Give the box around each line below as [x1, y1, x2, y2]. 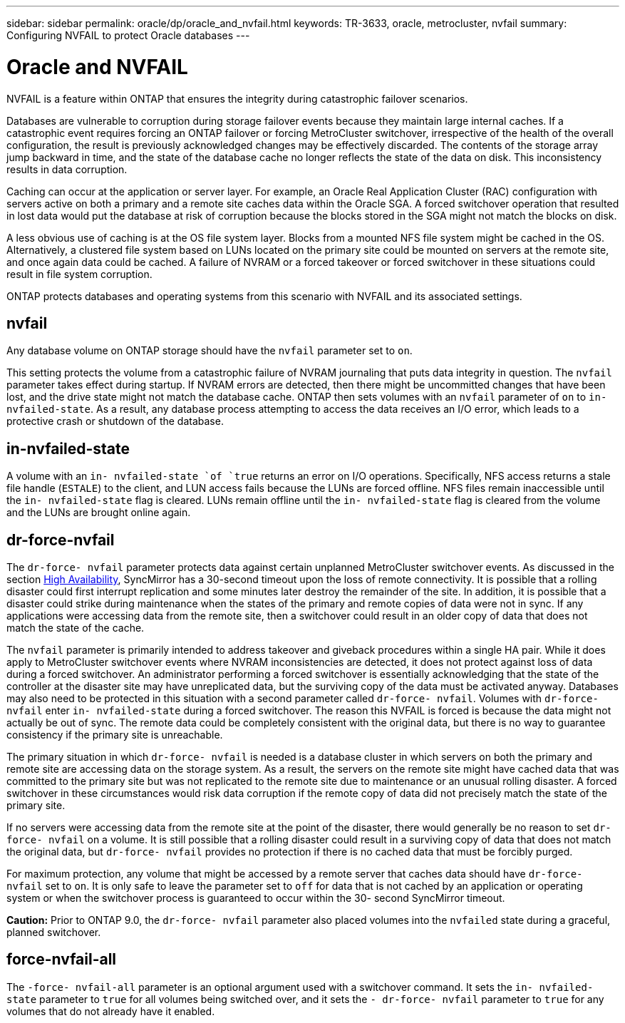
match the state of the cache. [6, 622, 145, 634]
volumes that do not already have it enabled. [6, 1004, 215, 1017]
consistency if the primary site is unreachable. [6, 729, 223, 741]
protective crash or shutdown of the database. [6, 415, 224, 428]
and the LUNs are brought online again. [6, 506, 191, 519]
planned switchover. [6, 926, 101, 939]
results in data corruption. [6, 163, 128, 175]
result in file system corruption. [6, 267, 153, 280]
